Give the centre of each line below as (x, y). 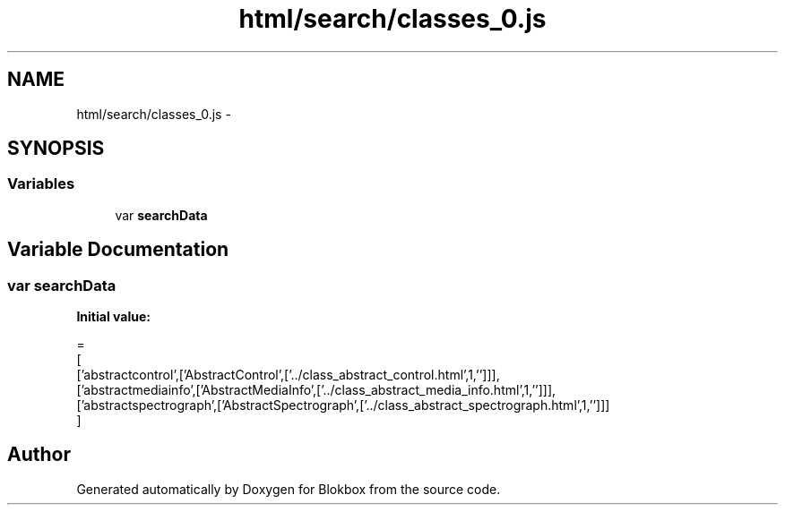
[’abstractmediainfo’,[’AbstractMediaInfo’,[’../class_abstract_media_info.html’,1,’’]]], (316, 390)
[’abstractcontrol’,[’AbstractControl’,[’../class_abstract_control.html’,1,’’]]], (288, 375)
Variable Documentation (118, 250)
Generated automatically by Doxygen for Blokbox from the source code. (289, 489)
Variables (41, 184)
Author (39, 455)
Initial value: (113, 317)
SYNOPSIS (56, 149)
